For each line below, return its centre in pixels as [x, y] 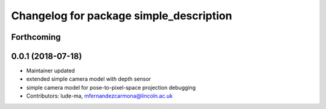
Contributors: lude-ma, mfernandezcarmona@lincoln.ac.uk [100, 96]
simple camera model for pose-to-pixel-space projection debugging [111, 87]
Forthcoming [36, 37]
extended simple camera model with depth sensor [88, 79]
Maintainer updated [51, 71]
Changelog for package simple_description [122, 16]
